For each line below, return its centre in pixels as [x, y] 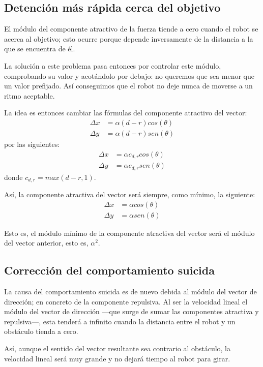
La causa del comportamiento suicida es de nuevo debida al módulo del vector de [130, 292]
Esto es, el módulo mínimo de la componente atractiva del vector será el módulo [129, 233]
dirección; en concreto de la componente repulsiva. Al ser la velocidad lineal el [126, 301]
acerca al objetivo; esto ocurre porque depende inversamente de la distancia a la [129, 38]
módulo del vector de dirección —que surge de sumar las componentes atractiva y [131, 311]
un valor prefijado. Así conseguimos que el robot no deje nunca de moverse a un [128, 86]
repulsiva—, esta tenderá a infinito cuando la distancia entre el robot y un [120, 321]
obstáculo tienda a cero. [41, 331]
